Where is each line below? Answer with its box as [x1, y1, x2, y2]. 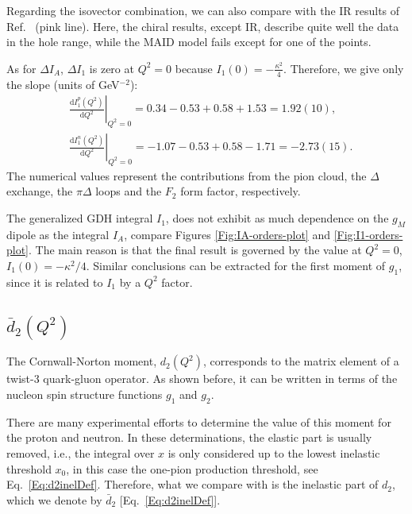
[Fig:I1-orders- [333, 226, 403, 242]
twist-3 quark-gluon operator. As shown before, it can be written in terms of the [6, 370, 398, 387]
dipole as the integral [6, 226, 110, 242]
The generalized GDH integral [6, 210, 153, 226]
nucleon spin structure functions [6, 386, 163, 403]
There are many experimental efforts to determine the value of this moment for [6, 413, 391, 430]
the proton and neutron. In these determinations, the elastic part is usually [6, 429, 372, 446]
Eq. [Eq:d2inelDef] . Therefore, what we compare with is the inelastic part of [6, 476, 379, 493]
